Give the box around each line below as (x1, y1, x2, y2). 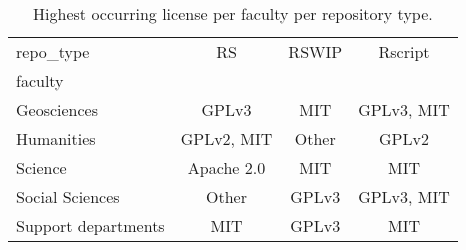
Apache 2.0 (187, 156, 266, 179)
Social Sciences (16, 185, 120, 208)
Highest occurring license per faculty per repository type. (33, 2, 433, 25)
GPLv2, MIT (180, 127, 273, 150)
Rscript (378, 40, 430, 63)
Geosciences (16, 98, 99, 121)
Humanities (16, 127, 96, 150)
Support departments (16, 214, 165, 237)
